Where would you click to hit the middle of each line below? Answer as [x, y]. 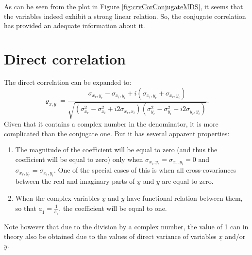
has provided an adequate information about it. [75, 25]
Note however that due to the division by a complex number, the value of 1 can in [126, 227]
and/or [235, 236]
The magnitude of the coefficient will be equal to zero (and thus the [116, 150]
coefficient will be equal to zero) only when [79, 159]
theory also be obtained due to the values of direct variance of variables [110, 236]
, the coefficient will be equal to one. [113, 208]
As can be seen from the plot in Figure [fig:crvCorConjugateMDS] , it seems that [124, 6]
